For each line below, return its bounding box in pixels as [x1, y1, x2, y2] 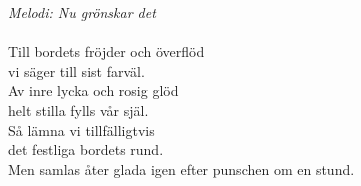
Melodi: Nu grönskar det [8, 2, 156, 22]
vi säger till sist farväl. [8, 60, 145, 81]
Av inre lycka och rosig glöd [8, 80, 179, 101]
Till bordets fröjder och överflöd [8, 41, 205, 62]
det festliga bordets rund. [8, 139, 164, 160]
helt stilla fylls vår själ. [8, 99, 149, 120]
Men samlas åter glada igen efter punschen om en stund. [8, 158, 355, 179]
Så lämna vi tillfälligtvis [8, 119, 155, 140]
